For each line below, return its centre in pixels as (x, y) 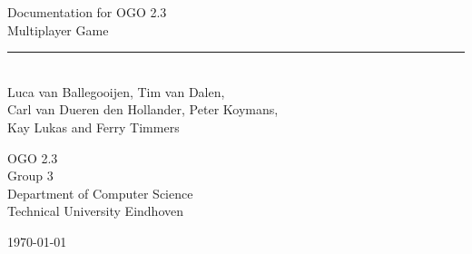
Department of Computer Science (100, 193)
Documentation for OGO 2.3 (87, 12)
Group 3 (30, 176)
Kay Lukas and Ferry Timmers (93, 127)
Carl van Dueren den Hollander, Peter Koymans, (143, 109)
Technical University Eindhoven (95, 211)
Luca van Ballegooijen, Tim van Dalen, (116, 91)
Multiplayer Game (58, 29)
